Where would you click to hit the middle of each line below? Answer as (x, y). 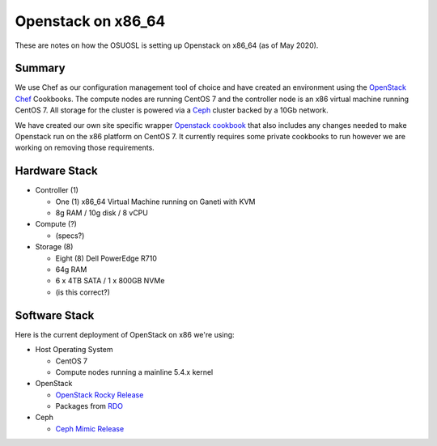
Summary (40, 68)
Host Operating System (74, 350)
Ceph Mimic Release (90, 428)
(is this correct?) (83, 292)
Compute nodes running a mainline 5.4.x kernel (134, 372)
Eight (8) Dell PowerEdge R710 (106, 258)
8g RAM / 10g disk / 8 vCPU (102, 213)
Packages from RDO (89, 406)
